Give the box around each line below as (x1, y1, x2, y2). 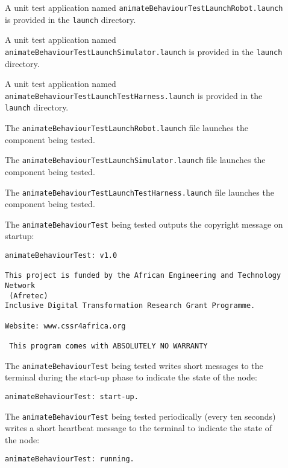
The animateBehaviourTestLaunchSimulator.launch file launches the (5, 153, 266, 166)
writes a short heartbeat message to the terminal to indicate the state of (5, 422, 272, 434)
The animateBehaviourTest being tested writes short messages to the (5, 359, 263, 371)
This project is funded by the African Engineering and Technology (5, 271, 281, 280)
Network (5, 281, 36, 290)
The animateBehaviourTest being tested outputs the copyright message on (5, 217, 283, 230)
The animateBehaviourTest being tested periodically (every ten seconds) (5, 409, 276, 422)
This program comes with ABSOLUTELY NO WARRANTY (9, 341, 208, 350)
